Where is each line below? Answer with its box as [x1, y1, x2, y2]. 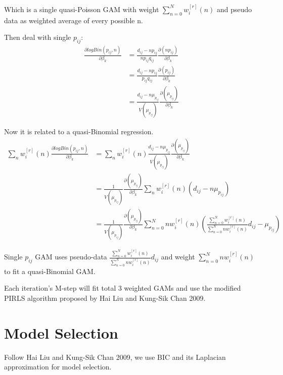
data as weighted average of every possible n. [4, 15, 143, 25]
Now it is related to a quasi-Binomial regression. [4, 126, 154, 136]
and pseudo [217, 4, 252, 14]
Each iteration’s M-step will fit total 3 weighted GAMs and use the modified [4, 283, 241, 293]
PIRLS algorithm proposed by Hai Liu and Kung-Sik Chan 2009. [4, 292, 206, 303]
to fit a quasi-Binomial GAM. [4, 265, 96, 276]
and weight [161, 251, 195, 262]
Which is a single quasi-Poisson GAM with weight [4, 4, 159, 14]
